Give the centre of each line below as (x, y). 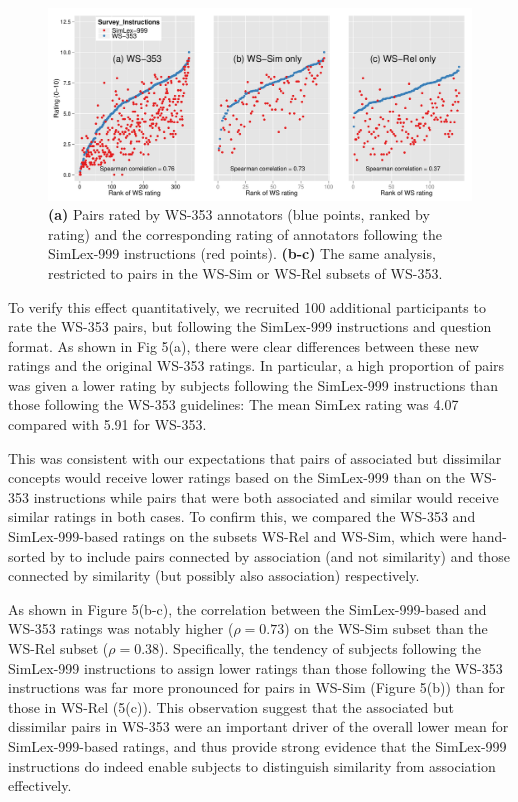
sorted (27, 555)
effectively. (40, 785)
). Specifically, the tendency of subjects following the (320, 648)
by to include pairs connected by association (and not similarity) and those (280, 555)
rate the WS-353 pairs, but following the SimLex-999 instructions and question (250, 326)
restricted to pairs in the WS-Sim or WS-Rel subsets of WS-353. (245, 272)
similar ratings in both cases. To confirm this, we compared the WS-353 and (242, 516)
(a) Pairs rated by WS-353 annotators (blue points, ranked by (239, 214)
